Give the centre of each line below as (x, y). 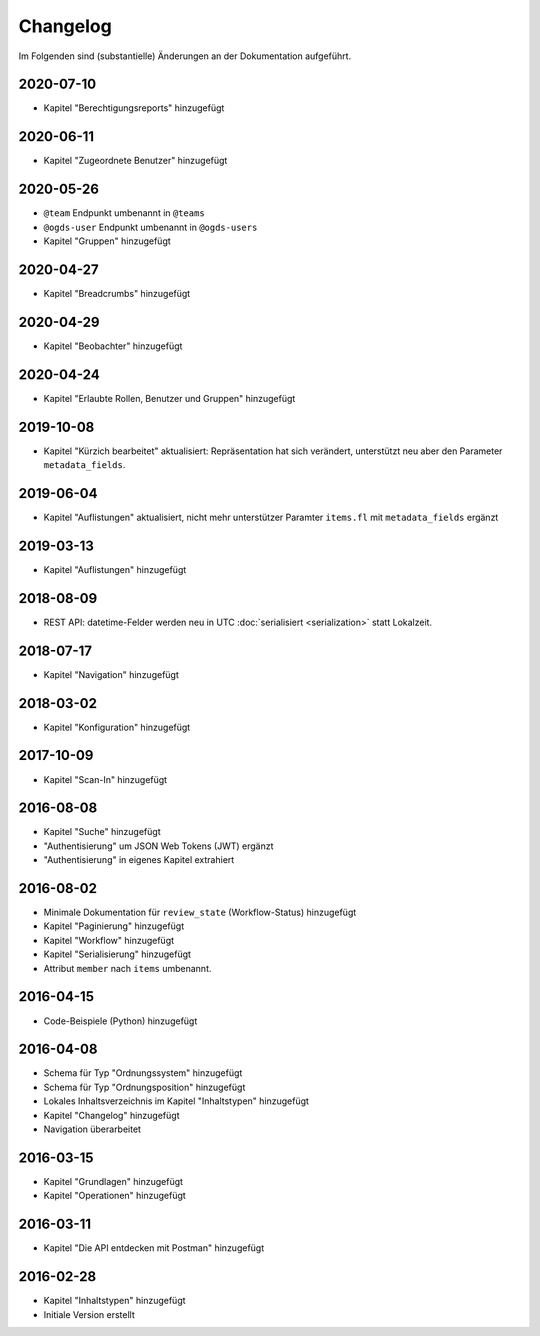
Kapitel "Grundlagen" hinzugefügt (113, 1181)
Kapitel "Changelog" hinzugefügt (111, 1115)
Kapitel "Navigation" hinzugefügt (111, 674)
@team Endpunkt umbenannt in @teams (124, 213)
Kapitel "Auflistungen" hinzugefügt (115, 569)
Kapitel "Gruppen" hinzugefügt (107, 241)
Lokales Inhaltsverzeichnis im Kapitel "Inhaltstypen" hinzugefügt (176, 1101)
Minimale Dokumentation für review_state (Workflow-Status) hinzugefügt (200, 912)
